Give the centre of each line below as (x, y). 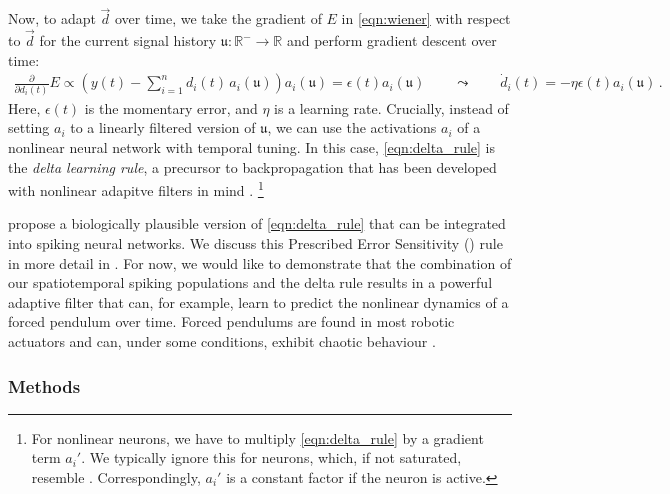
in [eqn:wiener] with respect (426, 18)
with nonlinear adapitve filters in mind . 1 (136, 188)
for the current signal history (128, 40)
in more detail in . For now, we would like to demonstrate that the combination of (260, 262)
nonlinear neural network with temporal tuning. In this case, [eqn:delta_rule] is (251, 147)
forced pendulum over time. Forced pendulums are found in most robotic (231, 321)
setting (29, 127)
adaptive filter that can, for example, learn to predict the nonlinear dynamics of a (258, 301)
